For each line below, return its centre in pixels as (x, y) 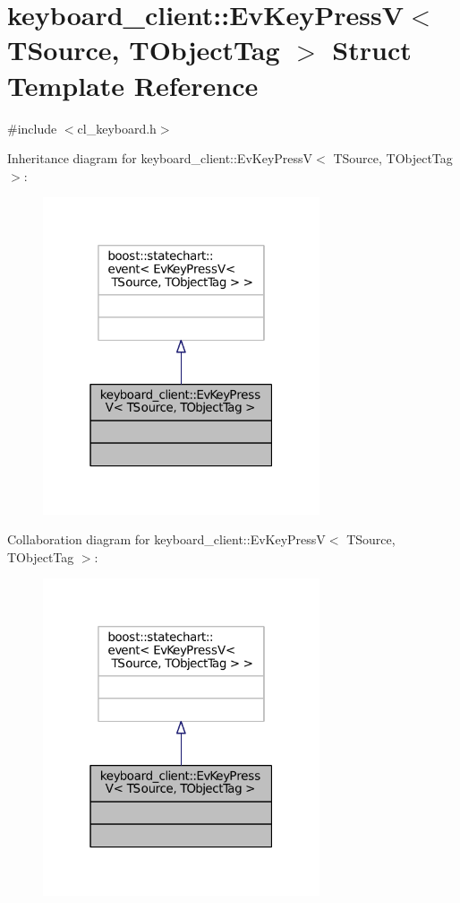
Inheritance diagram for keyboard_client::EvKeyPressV (160, 158)
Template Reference (133, 85)
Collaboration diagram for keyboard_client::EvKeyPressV (166, 539)
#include (32, 128)
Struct (372, 50)
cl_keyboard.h (117, 128)
